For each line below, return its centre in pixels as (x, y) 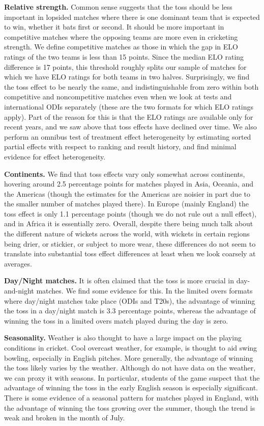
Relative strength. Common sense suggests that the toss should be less (118, 7)
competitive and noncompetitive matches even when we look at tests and (118, 97)
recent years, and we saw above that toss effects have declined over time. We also (130, 127)
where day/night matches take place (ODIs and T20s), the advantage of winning (130, 300)
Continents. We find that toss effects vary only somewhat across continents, (125, 174)
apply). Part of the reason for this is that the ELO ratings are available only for (129, 116)
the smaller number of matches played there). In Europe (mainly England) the (126, 204)
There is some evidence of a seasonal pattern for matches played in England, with (131, 397)
